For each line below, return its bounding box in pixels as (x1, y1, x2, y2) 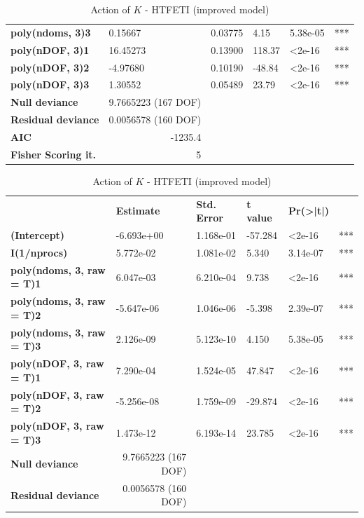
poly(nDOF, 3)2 (10, 60, 90, 74)
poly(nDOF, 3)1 (10, 42, 90, 57)
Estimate (115, 203, 160, 218)
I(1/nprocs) (10, 245, 68, 259)
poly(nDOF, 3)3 (10, 77, 90, 92)
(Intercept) (10, 228, 65, 243)
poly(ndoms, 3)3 (10, 25, 91, 39)
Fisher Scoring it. (10, 146, 97, 161)
